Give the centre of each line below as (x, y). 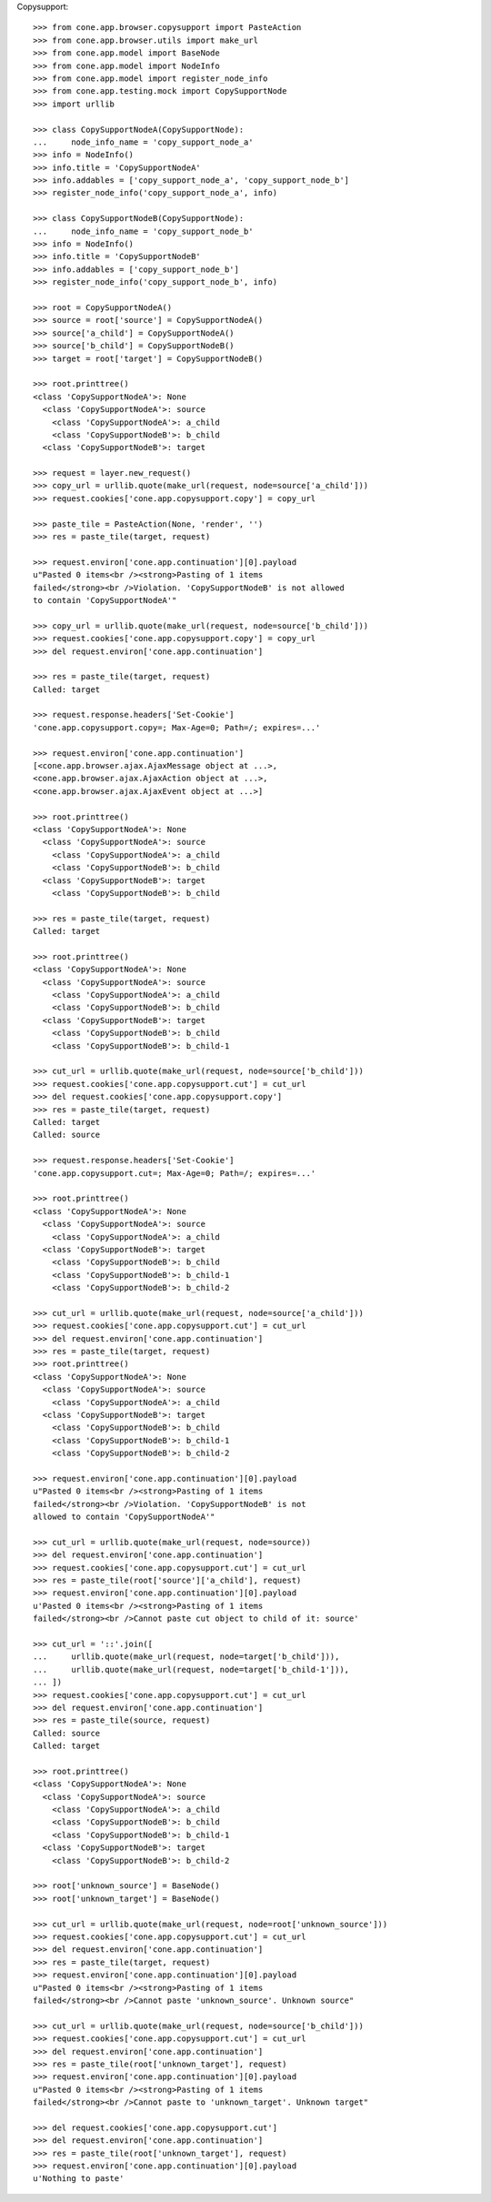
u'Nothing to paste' (79, 2179)
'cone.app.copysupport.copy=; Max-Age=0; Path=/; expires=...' (177, 727)
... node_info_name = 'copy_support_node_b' (143, 231)
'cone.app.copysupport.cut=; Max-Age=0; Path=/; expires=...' (175, 1173)
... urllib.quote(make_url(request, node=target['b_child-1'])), (191, 1669)
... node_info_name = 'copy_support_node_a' (143, 142)
